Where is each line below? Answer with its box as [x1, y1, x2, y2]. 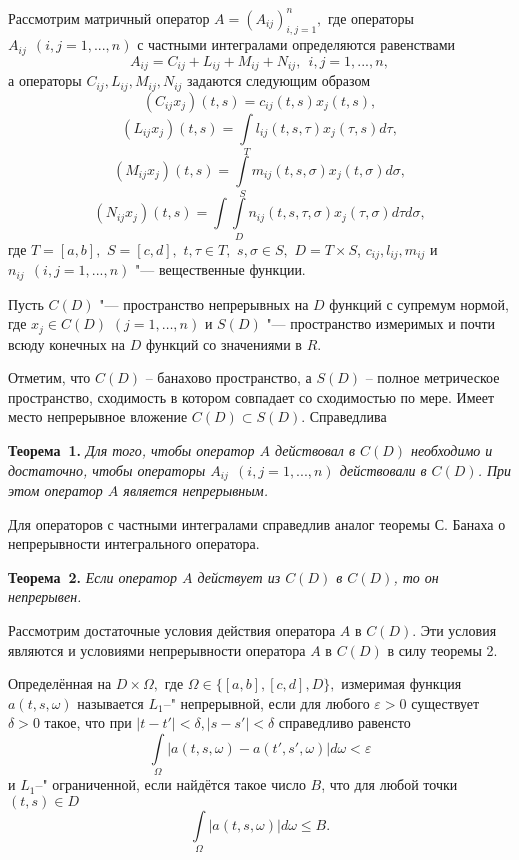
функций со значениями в [145, 333, 302, 354]
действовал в [275, 439, 355, 460]
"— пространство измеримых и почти [266, 313, 496, 334]
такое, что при [44, 712, 132, 733]
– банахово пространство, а [145, 367, 312, 388]
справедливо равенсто [278, 712, 411, 733]
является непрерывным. [123, 480, 269, 501]
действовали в [339, 459, 427, 480]
